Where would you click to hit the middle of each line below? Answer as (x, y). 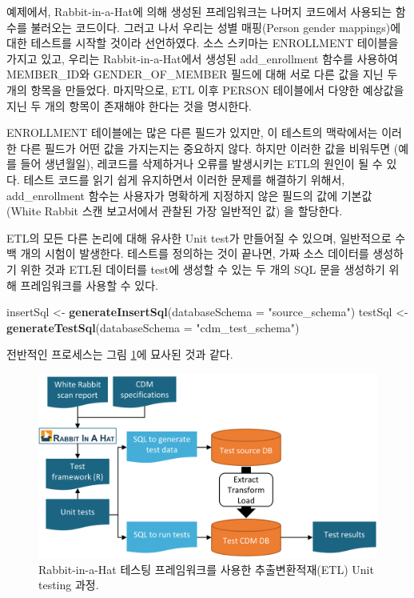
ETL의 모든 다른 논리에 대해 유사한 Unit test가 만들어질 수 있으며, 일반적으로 (199, 237)
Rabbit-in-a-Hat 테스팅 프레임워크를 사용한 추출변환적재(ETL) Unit (206, 569)
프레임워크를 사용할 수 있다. (89, 285)
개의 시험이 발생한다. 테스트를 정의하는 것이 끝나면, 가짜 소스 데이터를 (195, 253)
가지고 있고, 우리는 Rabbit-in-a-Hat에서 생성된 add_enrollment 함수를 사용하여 (202, 58)
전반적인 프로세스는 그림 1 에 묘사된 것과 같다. (120, 354)
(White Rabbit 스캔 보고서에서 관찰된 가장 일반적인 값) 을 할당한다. (175, 211)
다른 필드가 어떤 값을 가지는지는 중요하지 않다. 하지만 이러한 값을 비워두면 (205, 148)
